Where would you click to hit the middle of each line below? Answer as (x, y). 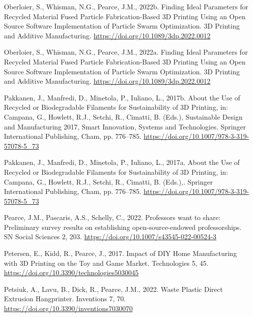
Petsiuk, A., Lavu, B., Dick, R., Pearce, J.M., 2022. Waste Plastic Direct (113, 289)
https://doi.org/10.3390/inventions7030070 (68, 308)
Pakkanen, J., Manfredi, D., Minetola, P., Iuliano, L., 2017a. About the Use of (122, 162)
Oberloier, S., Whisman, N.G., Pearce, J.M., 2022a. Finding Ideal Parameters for (126, 52)
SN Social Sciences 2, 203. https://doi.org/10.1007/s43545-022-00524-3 (110, 237)
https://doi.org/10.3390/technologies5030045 (71, 272)
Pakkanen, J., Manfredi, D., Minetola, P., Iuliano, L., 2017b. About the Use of (122, 97)
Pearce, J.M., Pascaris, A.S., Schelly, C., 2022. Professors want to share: (112, 217)
